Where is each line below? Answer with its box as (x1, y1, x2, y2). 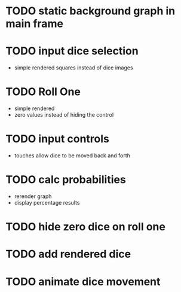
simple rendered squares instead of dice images (14, 64, 133, 71)
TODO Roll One (5, 85, 81, 99)
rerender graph (14, 193, 52, 200)
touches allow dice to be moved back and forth (14, 152, 131, 159)
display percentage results (14, 199, 80, 206)
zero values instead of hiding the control (14, 111, 114, 118)
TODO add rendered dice (5, 247, 131, 261)
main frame (5, 17, 64, 31)
